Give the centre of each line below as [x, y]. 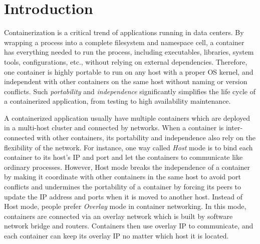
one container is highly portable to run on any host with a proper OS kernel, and [129, 71]
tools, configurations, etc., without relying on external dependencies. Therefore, [126, 61]
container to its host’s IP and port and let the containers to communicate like [123, 157]
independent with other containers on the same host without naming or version [126, 81]
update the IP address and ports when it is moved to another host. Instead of [123, 196]
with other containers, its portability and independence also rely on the [146, 138]
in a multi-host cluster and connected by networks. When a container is [114, 128]
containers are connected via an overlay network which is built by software [118, 216]
